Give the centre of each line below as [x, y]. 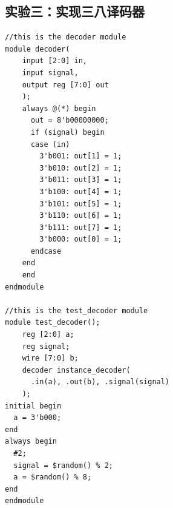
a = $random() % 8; [53, 477]
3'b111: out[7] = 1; [81, 227]
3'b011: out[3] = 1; [81, 180]
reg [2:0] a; [48, 335]
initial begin [33, 406]
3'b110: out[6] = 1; [81, 216]
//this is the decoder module [66, 37]
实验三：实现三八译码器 [75, 11]
